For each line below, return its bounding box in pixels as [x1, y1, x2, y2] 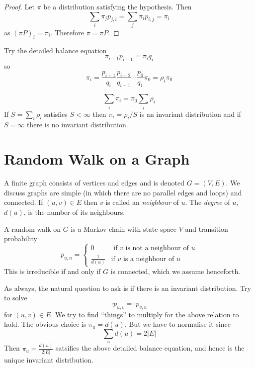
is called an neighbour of [105, 197, 179, 207]
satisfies [44, 108, 68, 119]
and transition [185, 223, 228, 234]
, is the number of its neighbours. [23, 206, 125, 217]
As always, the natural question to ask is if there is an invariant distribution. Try [4, 282, 251, 293]
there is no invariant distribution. [26, 119, 128, 130]
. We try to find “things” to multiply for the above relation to [51, 309, 239, 319]
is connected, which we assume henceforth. [110, 266, 241, 276]
